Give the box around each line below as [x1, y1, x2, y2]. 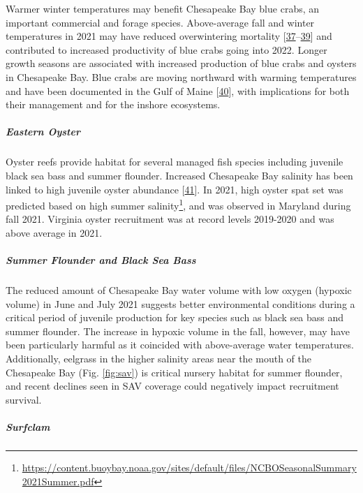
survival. [6, 392, 42, 406]
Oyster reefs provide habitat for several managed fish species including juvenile [6, 154, 343, 169]
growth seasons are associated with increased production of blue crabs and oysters [6, 56, 357, 71]
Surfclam [6, 420, 50, 434]
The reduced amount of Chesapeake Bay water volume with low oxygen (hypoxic [6, 283, 352, 297]
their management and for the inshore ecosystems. [6, 97, 221, 112]
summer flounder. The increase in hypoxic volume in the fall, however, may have [6, 323, 350, 338]
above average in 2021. [6, 225, 103, 240]
